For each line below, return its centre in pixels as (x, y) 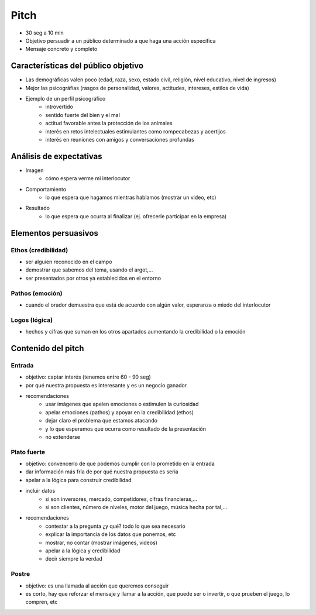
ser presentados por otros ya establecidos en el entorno (93, 278)
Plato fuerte (28, 452)
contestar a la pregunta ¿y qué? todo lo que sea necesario (115, 526)
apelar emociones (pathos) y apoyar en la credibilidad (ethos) (120, 412)
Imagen (35, 170)
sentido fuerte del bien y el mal (83, 115)
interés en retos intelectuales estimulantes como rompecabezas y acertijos (135, 131)
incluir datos (40, 491)
